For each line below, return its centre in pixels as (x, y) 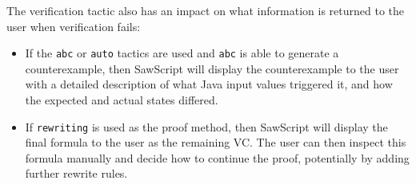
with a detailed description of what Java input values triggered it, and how (209, 84)
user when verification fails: (74, 26)
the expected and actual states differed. (122, 100)
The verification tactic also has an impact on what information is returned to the (205, 10)
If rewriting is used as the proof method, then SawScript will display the (206, 126)
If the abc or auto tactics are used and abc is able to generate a (182, 53)
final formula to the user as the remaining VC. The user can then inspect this (216, 142)
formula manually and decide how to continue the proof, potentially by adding (217, 157)
